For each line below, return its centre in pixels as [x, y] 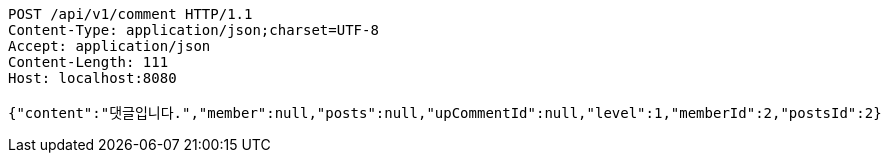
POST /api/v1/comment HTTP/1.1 [130, 14]
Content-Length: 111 [88, 62]
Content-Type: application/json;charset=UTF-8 [193, 30]
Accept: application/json [109, 46]
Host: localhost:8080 [92, 78]
